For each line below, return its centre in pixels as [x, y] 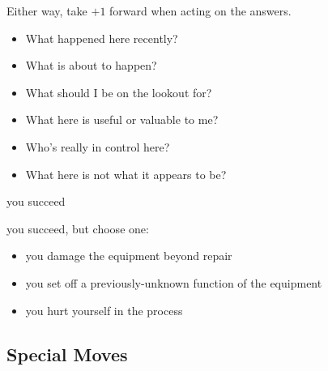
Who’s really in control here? [98, 146]
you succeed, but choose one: [78, 228]
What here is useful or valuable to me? [122, 119]
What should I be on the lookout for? [119, 92]
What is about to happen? [91, 65]
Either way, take [47, 11]
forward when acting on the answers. [200, 11]
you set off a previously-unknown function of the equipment [174, 282]
